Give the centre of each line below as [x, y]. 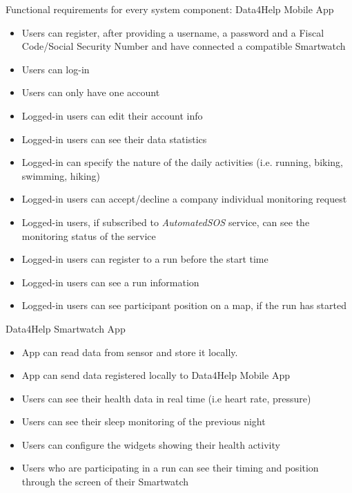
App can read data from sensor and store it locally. [130, 352]
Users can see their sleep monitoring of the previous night [144, 421]
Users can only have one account [91, 92]
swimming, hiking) [61, 175]
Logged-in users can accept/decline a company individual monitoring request [184, 199]
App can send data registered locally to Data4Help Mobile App [156, 375]
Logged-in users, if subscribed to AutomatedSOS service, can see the [166, 222]
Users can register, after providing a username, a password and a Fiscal [173, 32]
